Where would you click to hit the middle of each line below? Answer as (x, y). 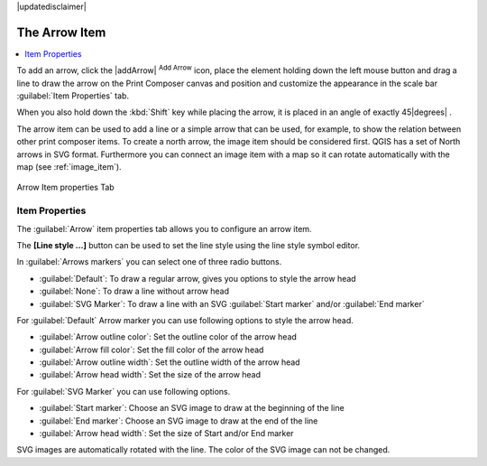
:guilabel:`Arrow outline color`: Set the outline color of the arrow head (168, 337)
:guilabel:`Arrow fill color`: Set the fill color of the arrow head (152, 349)
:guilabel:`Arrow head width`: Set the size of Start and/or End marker (166, 433)
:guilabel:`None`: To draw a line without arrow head (134, 291)
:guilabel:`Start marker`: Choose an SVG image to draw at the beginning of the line (192, 408)
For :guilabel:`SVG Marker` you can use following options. (124, 391)
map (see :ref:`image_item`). (69, 167)
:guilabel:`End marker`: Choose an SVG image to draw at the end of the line (179, 421)
